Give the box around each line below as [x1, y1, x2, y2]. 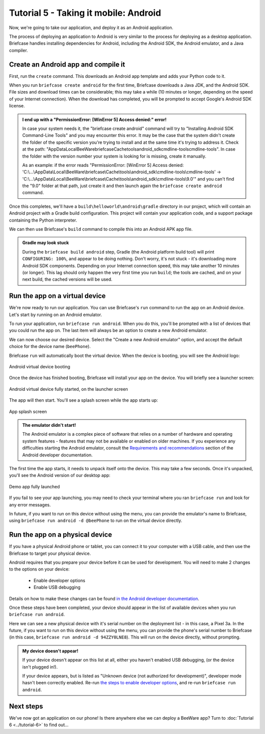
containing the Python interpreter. [9, 217, 78, 223]
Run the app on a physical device [9, 531, 112, 539]
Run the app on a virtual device [9, 292, 106, 300]
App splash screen [9, 409, 47, 415]
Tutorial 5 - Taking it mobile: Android [9, 7, 161, 18]
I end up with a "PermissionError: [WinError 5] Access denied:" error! [22, 116, 167, 123]
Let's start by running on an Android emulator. [9, 312, 103, 318]
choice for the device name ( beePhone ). [9, 344, 91, 350]
